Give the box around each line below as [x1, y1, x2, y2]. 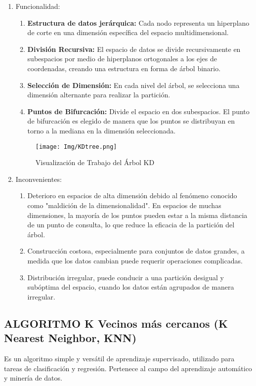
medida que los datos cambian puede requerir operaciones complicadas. [27, 255, 243, 265]
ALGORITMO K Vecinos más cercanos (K [4, 315, 228, 331]
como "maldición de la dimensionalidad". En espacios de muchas [27, 200, 221, 210]
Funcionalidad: [15, 1, 60, 11]
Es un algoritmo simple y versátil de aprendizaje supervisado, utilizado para [4, 353, 235, 363]
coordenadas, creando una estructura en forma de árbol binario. [27, 63, 221, 73]
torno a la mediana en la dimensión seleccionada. [27, 125, 176, 135]
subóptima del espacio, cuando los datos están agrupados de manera [27, 282, 234, 292]
